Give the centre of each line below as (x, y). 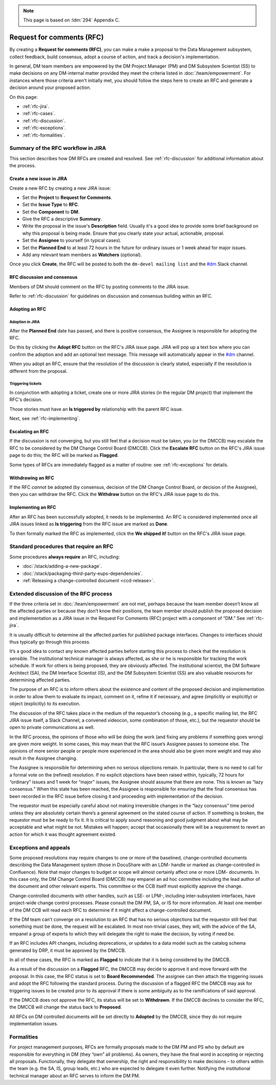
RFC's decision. (26, 400)
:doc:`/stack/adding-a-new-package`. (62, 566)
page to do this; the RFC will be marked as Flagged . (64, 455)
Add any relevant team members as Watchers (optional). (82, 255)
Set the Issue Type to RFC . (51, 205)
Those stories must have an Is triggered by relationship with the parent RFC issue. (96, 409)
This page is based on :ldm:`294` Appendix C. (72, 20)
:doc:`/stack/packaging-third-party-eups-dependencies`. (83, 573)
